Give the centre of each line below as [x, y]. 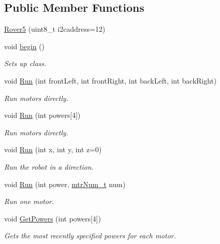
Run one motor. [29, 201]
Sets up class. [25, 63]
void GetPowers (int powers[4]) [53, 218]
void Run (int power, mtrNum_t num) [65, 184]
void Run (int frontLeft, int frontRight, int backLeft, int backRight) [111, 80]
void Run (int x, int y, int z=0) [53, 149]
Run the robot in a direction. [49, 166]
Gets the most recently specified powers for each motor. [90, 236]
